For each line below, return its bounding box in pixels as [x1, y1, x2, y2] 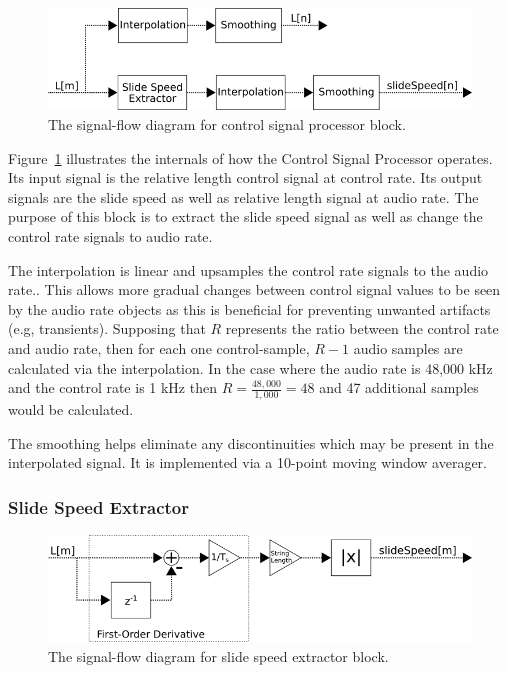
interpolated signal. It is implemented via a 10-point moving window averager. [8, 452, 487, 473]
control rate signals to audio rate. [8, 225, 213, 246]
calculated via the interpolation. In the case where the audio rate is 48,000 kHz [8, 357, 493, 378]
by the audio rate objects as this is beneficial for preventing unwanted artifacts [8, 298, 491, 319]
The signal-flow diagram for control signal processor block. [48, 113, 406, 134]
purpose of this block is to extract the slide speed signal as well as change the [8, 206, 483, 227]
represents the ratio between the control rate [225, 318, 499, 339]
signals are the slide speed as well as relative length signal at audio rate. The [8, 186, 479, 207]
